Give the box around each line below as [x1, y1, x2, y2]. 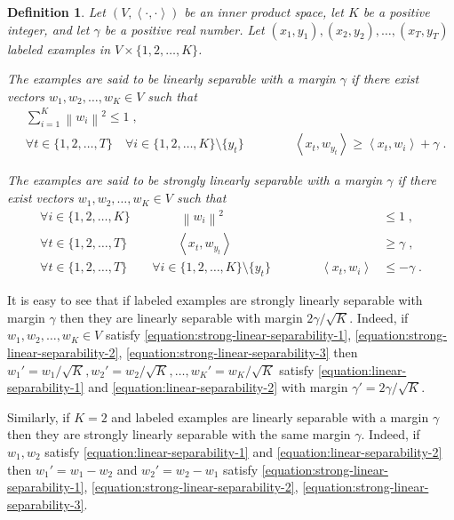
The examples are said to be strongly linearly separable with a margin [7, 171, 383, 189]
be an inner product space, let [184, 3, 344, 20]
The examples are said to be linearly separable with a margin [7, 69, 336, 88]
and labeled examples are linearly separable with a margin [111, 407, 429, 426]
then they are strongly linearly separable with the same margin [7, 425, 351, 444]
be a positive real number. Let [104, 20, 265, 38]
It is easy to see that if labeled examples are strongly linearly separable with [7, 291, 423, 309]
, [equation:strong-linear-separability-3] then [118, 342, 358, 361]
